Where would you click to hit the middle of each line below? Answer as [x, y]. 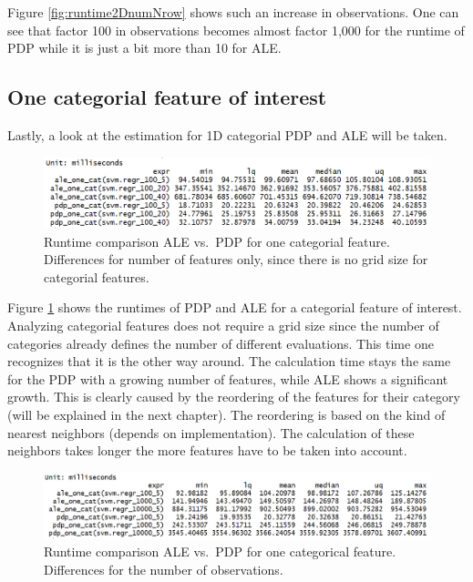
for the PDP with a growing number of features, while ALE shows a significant [228, 378]
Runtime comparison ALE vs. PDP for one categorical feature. [220, 551]
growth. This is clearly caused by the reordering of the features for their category [234, 397]
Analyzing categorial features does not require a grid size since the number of [223, 326]
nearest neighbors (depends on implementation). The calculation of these [211, 432]
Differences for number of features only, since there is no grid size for [236, 259]
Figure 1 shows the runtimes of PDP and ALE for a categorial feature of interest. [235, 307]
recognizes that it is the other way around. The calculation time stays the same [229, 361]
